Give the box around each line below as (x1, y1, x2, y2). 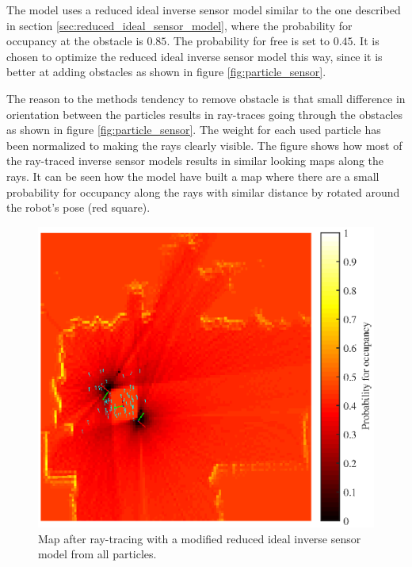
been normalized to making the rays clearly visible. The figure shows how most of (6, 136, 402, 153)
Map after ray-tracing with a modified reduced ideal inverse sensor (38, 530, 361, 546)
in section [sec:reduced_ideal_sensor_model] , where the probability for (6, 17, 353, 33)
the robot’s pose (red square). (6, 199, 151, 216)
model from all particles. (38, 546, 157, 562)
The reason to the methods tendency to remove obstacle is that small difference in (6, 90, 406, 106)
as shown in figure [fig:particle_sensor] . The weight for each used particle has (6, 121, 381, 138)
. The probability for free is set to (166, 33, 330, 49)
